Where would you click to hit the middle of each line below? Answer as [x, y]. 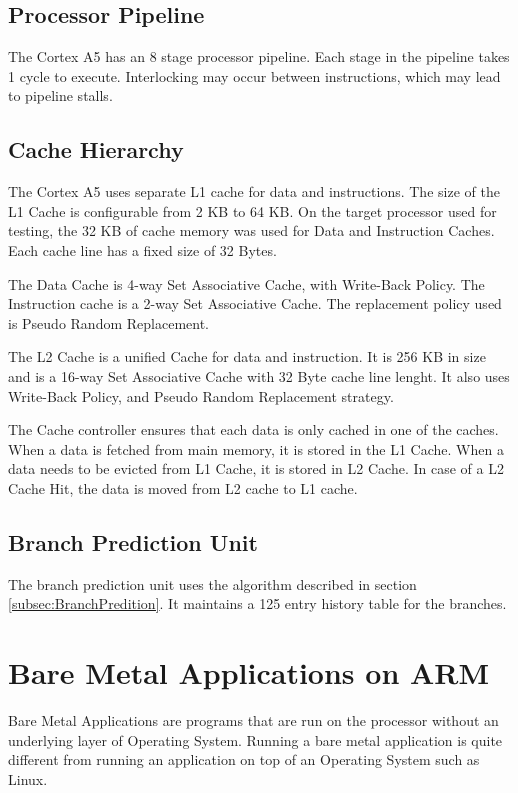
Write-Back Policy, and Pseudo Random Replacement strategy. [201, 395]
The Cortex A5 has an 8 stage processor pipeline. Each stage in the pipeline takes [259, 56]
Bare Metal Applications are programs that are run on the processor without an [253, 720]
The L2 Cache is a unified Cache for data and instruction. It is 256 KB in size [247, 356]
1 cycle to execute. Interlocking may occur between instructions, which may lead [254, 75]
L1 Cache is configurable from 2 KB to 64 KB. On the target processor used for [252, 210]
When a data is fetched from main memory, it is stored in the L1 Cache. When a [256, 448]
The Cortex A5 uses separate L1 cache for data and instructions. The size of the [254, 191]
